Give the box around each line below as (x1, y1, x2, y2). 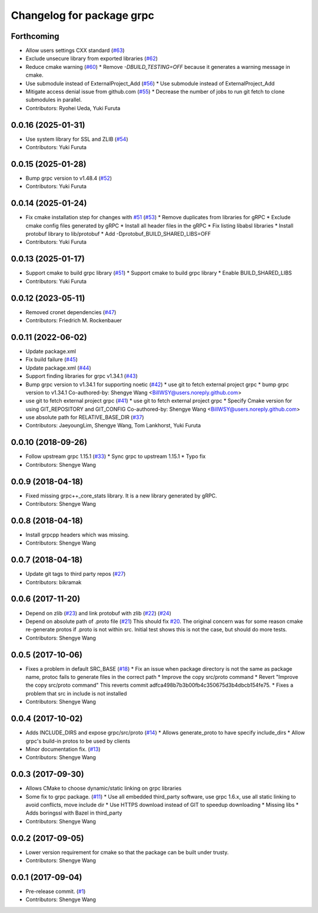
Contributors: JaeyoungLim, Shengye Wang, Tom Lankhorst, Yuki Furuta (25, 422, 201, 429)
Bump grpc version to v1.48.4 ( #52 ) (25, 174, 112, 182)
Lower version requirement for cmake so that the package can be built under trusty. (25, 849, 229, 856)
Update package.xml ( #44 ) (25, 364, 91, 371)
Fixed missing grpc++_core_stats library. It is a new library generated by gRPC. (25, 492, 217, 499)
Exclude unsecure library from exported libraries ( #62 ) (25, 55, 158, 62)
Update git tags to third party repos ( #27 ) (25, 571, 126, 578)
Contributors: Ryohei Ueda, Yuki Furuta (25, 104, 121, 111)
